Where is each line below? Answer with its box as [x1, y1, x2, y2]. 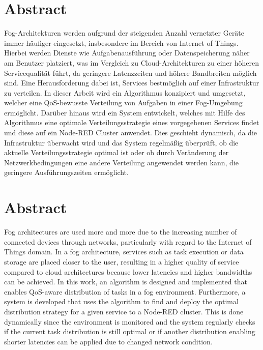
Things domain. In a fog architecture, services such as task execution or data [4, 246, 244, 257]
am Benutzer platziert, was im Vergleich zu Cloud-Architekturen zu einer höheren [4, 57, 259, 68]
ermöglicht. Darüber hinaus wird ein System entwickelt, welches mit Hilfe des [4, 107, 245, 118]
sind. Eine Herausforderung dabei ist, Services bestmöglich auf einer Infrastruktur [4, 77, 259, 88]
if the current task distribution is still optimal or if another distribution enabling [4, 326, 255, 337]
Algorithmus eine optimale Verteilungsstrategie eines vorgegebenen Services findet [4, 117, 259, 128]
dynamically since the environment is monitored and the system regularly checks [4, 316, 255, 327]
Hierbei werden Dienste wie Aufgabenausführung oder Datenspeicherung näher [4, 47, 250, 58]
